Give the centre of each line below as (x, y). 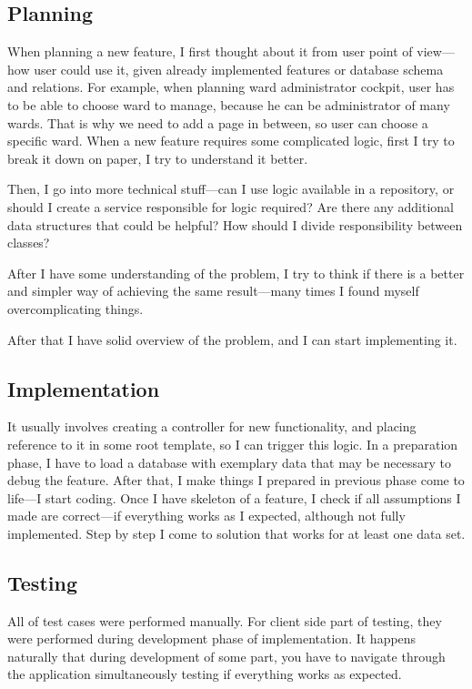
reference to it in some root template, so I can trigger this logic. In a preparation (233, 444)
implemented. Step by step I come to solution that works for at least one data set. (236, 533)
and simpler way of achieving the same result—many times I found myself (213, 291)
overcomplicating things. (75, 308)
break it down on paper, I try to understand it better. (158, 158)
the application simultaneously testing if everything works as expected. (205, 674)
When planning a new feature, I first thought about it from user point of (210, 51)
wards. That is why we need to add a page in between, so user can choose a (218, 122)
